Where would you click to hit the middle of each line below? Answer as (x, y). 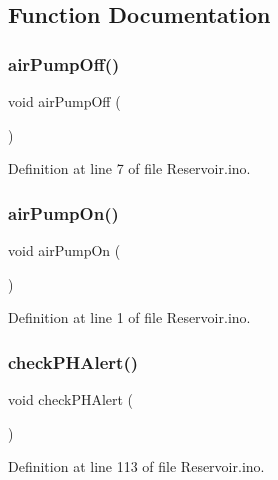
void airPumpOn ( (64, 250)
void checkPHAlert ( (71, 399)
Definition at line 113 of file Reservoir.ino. (136, 466)
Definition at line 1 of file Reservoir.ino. (129, 317)
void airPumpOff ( (64, 101)
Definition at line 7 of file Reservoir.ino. (129, 168)
